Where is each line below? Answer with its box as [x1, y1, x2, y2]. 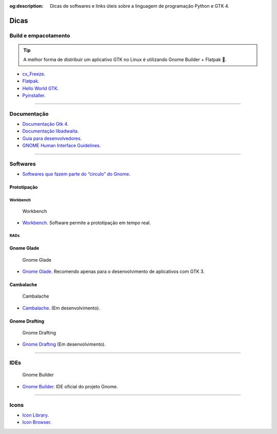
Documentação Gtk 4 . [22, 121, 69, 127]
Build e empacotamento [9, 32, 70, 39]
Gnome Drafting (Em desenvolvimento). [22, 341, 106, 347]
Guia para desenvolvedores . [22, 135, 82, 141]
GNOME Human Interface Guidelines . [22, 143, 101, 149]
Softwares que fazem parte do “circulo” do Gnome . [22, 171, 131, 177]
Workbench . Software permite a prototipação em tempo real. [22, 220, 151, 226]
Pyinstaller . [22, 92, 46, 98]
